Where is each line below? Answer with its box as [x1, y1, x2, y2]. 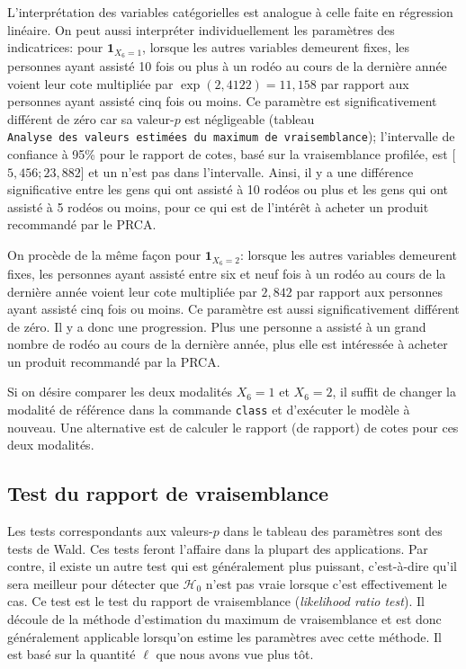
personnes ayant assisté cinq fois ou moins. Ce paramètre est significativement [7, 92, 437, 111]
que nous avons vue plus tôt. [156, 645, 314, 664]
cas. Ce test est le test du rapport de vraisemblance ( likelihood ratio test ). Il [7, 592, 425, 611]
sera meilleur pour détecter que [7, 574, 179, 593]
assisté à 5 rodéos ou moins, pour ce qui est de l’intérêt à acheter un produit [7, 197, 429, 216]
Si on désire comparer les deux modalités [7, 382, 232, 401]
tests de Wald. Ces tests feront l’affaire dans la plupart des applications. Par [7, 539, 428, 557]
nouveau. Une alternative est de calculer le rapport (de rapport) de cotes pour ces [7, 417, 459, 436]
